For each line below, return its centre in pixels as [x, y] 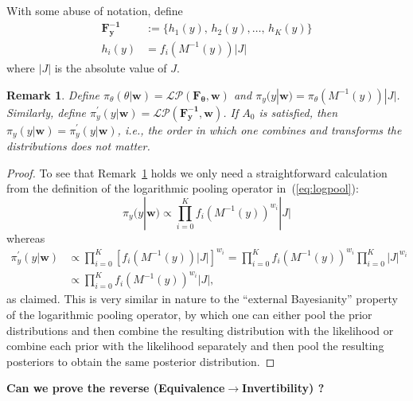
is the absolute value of [111, 67]
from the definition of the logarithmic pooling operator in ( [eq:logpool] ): [183, 188]
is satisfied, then [298, 112]
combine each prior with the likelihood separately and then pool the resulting [195, 346]
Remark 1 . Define [53, 94]
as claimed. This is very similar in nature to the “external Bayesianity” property [202, 299]
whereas [26, 237]
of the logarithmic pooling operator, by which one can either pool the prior [189, 315]
